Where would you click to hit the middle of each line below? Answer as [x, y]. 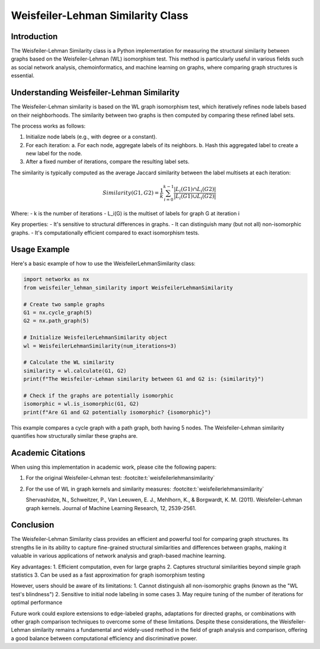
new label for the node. [54, 154]
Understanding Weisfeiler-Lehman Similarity [95, 93]
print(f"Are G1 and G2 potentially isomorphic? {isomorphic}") [117, 412]
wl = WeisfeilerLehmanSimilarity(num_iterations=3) [100, 346]
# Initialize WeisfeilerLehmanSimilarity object [95, 338]
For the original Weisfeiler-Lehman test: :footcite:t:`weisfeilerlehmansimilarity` [120, 478]
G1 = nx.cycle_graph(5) [58, 313]
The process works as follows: [48, 126]
